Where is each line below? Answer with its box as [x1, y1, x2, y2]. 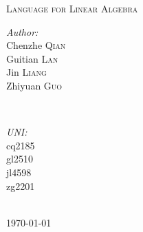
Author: [6, 24, 38, 39]
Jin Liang [6, 65, 47, 79]
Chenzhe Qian [6, 38, 66, 52]
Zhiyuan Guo [6, 78, 63, 92]
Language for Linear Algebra [6, 1, 138, 15]
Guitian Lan [6, 51, 58, 65]
